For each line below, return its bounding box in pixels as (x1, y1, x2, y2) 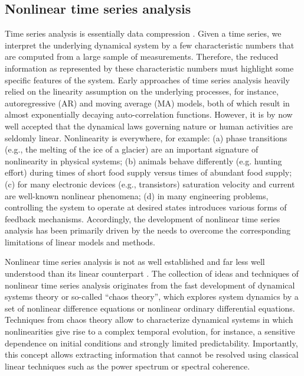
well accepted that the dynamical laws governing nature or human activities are (5, 119, 293, 132)
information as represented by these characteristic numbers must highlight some (5, 61, 294, 74)
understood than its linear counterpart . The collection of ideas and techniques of (5, 267, 299, 280)
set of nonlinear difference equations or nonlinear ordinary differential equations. (5, 302, 295, 314)
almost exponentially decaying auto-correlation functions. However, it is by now (5, 108, 293, 121)
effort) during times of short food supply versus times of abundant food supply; (5, 166, 292, 179)
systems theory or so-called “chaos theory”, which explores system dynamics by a (5, 290, 299, 303)
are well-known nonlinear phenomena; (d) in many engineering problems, (5, 189, 269, 202)
